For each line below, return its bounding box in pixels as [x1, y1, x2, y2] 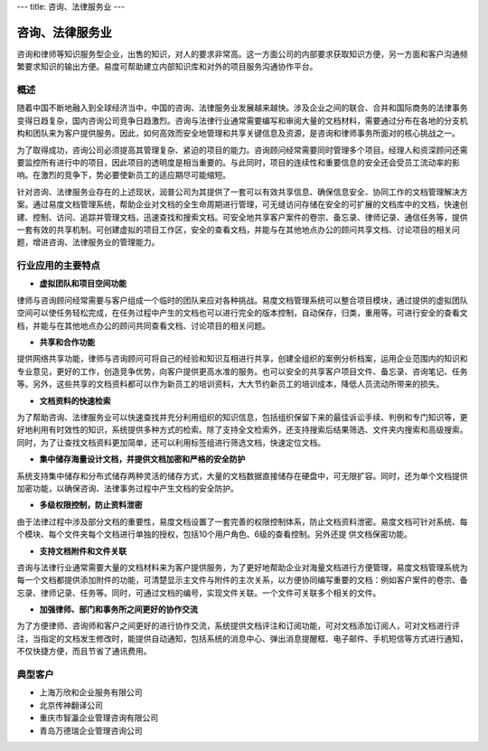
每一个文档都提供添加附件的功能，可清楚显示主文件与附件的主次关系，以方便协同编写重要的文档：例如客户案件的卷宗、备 [16, 575, 468, 586]
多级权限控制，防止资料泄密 [39, 500, 143, 511]
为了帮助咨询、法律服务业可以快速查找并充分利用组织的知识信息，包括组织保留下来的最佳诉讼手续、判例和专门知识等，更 [16, 412, 468, 422]
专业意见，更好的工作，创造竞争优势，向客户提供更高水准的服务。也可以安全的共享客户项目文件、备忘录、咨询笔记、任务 [16, 366, 468, 377]
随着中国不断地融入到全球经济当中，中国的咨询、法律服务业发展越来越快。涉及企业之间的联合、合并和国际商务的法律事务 [16, 102, 468, 113]
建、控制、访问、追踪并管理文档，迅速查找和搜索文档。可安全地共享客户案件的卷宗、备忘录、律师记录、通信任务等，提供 [16, 211, 468, 222]
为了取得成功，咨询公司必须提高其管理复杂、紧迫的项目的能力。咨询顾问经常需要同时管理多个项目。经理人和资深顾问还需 [16, 145, 468, 155]
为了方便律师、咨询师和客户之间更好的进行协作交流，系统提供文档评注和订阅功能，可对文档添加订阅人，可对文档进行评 [16, 620, 460, 632]
